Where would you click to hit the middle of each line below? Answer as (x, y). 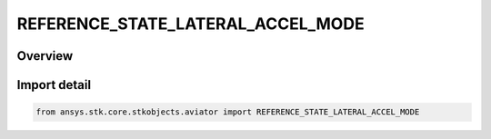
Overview (45, 56)
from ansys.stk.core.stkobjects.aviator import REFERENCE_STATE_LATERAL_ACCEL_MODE (228, 112)
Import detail (54, 85)
